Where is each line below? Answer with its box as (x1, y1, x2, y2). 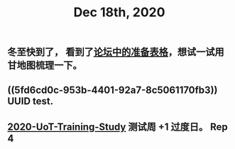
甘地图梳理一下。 (7, 60, 82, 72)
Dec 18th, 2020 (73, 4, 165, 21)
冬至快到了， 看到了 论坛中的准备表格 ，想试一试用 (7, 46, 224, 58)
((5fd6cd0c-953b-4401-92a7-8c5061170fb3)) (7, 84, 218, 96)
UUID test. (7, 95, 54, 107)
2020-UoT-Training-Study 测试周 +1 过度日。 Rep (7, 121, 229, 133)
